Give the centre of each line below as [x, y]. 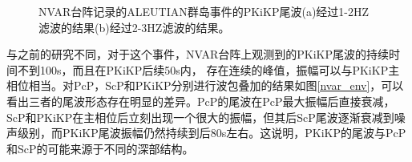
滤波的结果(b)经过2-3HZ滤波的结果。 [134, 27]
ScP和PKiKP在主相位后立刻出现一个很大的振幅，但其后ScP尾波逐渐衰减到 [200, 117]
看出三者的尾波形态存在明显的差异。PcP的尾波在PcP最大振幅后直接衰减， [201, 101]
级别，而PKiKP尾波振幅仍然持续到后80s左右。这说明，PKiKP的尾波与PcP [212, 133]
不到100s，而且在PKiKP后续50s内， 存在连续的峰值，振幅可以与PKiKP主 [208, 69]
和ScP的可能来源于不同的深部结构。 [100, 148]
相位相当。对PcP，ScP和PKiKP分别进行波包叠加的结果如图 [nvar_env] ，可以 [205, 85]
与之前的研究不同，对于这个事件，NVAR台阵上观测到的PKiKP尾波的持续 [198, 54]
